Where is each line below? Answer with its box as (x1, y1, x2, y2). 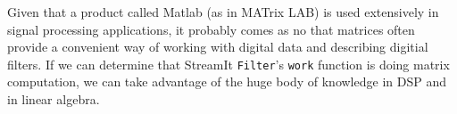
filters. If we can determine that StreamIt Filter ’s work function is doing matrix (7, 54, 450, 73)
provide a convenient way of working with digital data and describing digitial (7, 37, 428, 56)
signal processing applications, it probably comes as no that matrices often (7, 20, 415, 38)
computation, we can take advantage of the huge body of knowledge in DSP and (7, 72, 446, 91)
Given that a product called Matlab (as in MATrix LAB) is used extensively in (7, 3, 439, 20)
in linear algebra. (7, 90, 100, 109)
